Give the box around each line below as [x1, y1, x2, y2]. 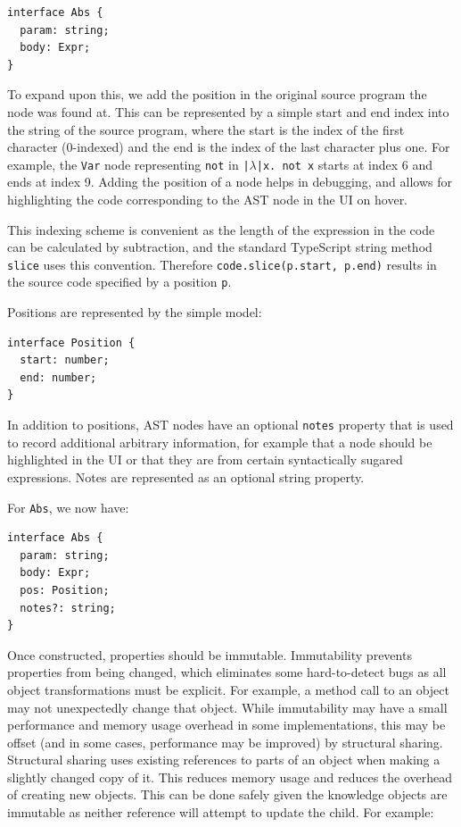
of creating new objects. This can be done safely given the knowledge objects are [7, 785, 448, 804]
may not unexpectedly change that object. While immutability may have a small [7, 698, 448, 716]
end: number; [20, 371, 97, 384]
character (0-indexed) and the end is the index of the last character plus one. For [7, 138, 450, 156]
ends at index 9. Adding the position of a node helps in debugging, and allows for [7, 172, 452, 191]
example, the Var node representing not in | [7, 155, 250, 173]
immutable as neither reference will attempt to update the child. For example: [7, 803, 434, 822]
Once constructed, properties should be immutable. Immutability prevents [7, 645, 412, 664]
